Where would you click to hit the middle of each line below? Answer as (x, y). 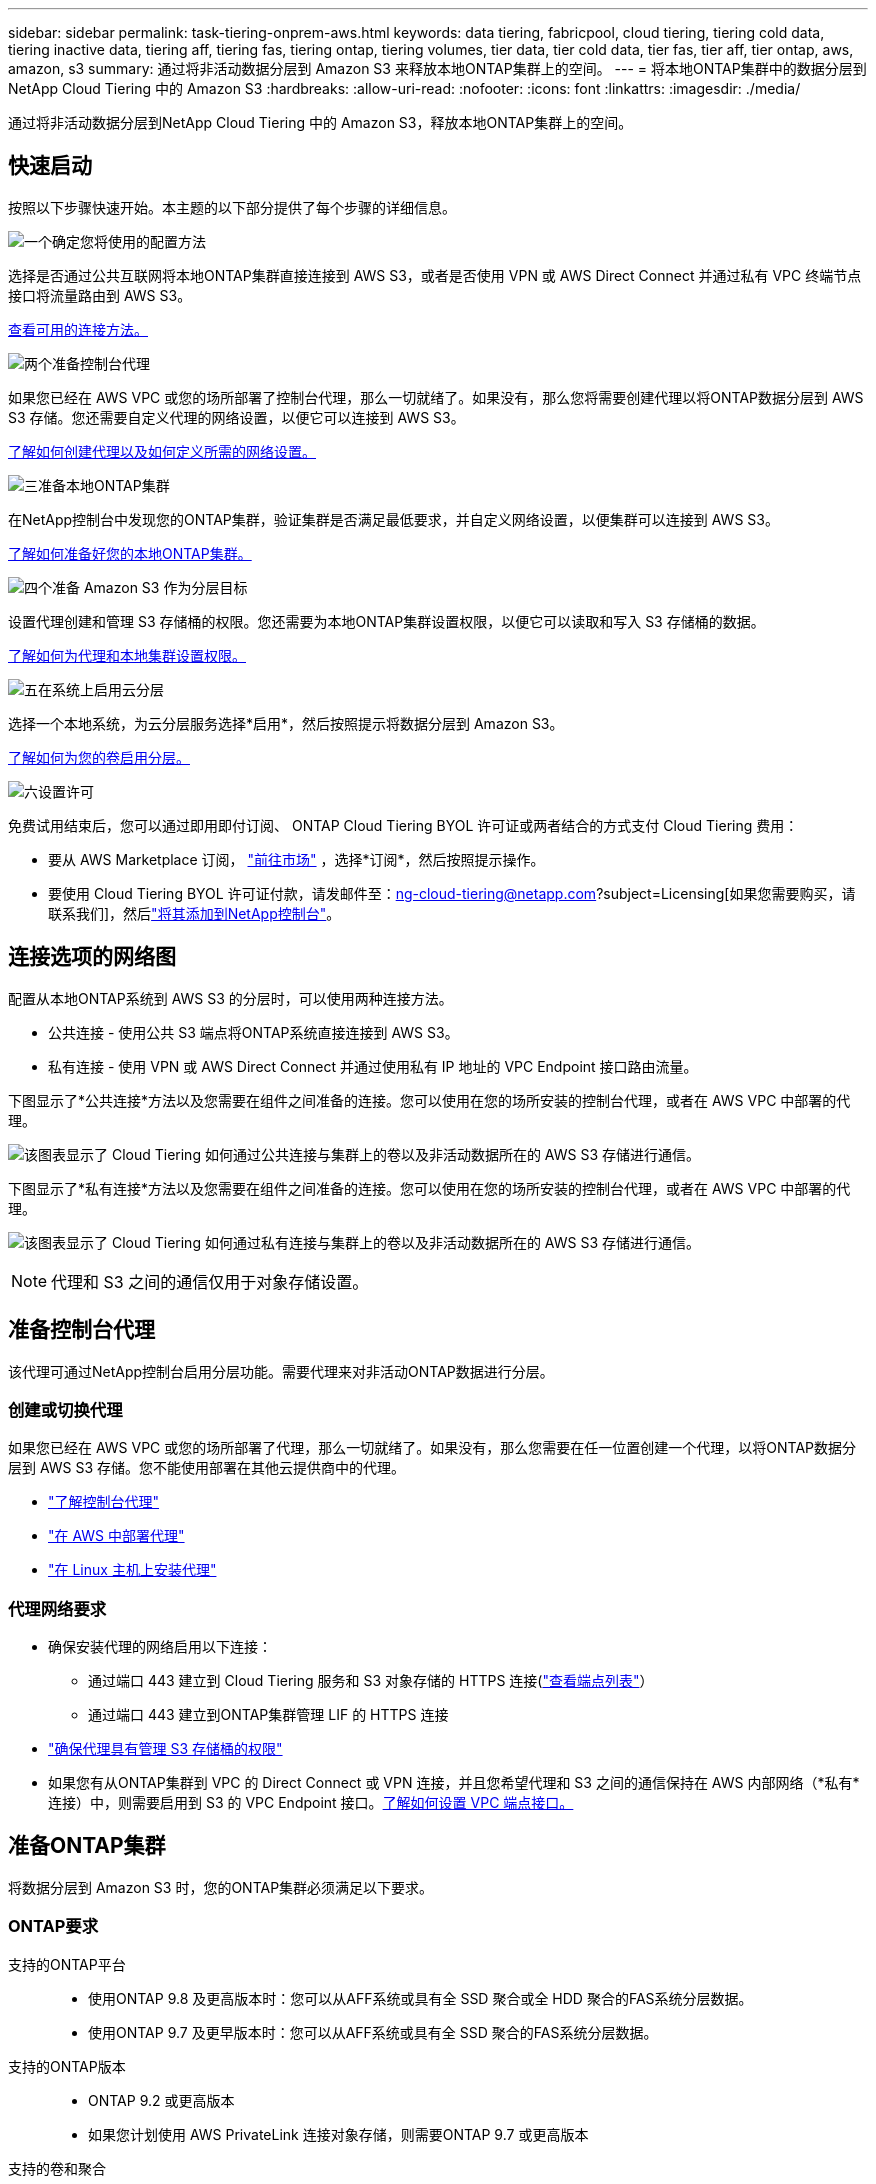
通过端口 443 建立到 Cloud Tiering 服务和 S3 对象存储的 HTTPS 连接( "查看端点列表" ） (371, 1681)
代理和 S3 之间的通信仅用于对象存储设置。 (210, 1281)
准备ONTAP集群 (87, 1846)
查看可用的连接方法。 (78, 329)
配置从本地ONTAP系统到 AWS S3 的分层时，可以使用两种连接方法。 (230, 998)
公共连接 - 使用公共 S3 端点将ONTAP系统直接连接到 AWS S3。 (253, 1032)
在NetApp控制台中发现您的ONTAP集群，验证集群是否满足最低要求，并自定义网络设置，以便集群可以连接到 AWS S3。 (393, 519)
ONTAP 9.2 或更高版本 (161, 2100)
